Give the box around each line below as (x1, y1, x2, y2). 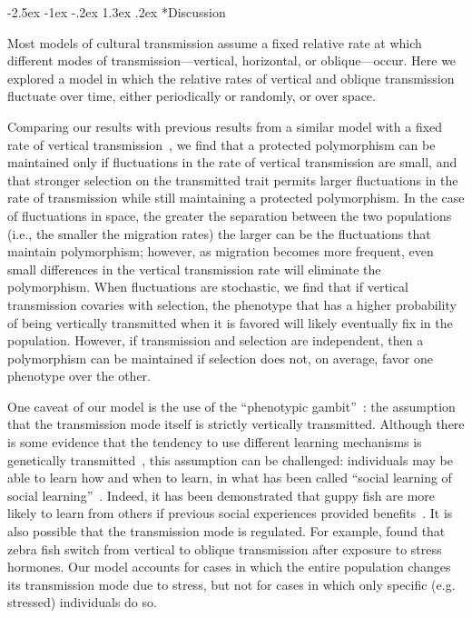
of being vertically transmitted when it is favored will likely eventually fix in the (7, 313, 453, 332)
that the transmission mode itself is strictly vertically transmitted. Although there (7, 414, 465, 434)
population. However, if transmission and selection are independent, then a (7, 331, 424, 350)
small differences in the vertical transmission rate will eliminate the (7, 259, 381, 278)
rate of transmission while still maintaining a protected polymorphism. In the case (7, 188, 465, 207)
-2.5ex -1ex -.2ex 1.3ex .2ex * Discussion (7, 3, 226, 21)
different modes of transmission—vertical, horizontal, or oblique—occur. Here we (7, 51, 457, 70)
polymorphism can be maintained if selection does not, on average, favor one (7, 348, 433, 367)
